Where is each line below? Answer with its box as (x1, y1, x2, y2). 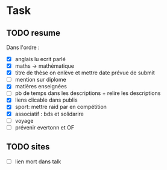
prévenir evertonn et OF (14, 123, 75, 131)
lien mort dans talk (14, 158, 61, 165)
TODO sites (6, 142, 50, 152)
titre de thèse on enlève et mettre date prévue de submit (14, 69, 155, 76)
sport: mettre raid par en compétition (14, 103, 107, 111)
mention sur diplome (14, 76, 66, 83)
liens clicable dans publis (14, 96, 78, 103)
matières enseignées (14, 83, 68, 90)
